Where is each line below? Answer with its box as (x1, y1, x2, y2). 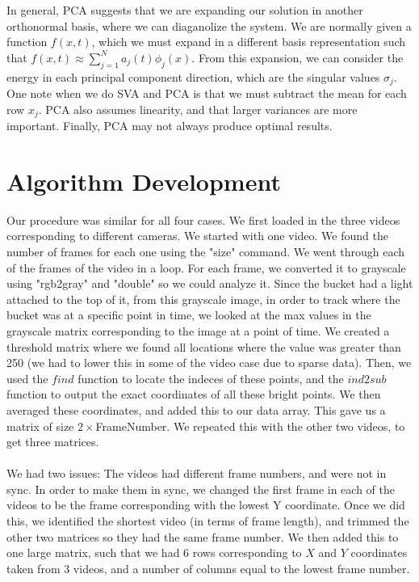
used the (6, 369, 48, 386)
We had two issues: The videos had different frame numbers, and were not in (6, 465, 387, 482)
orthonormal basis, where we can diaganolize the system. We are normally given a (6, 17, 412, 34)
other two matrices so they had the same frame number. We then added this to (6, 528, 399, 545)
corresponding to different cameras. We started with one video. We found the (6, 227, 388, 244)
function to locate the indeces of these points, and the (78, 369, 344, 386)
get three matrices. (6, 433, 99, 450)
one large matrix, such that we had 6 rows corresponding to (6, 544, 302, 561)
